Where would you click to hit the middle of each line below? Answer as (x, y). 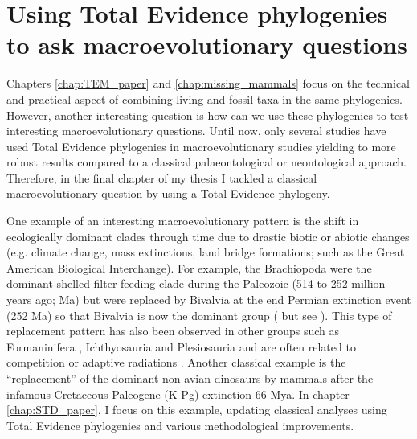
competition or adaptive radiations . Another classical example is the (176, 362)
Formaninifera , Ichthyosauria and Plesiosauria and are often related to (181, 346)
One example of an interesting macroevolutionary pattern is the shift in (183, 221)
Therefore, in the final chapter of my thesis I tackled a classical (162, 177)
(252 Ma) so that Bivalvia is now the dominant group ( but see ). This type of (199, 315)
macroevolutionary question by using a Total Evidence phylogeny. (168, 193)
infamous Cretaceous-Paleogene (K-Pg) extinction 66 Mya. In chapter (178, 394)
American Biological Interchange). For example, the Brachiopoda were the (189, 267)
